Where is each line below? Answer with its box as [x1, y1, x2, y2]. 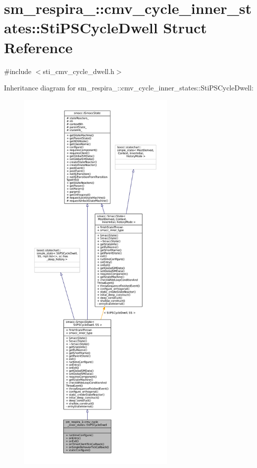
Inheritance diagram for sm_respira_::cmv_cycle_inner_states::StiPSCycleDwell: [4, 82, 254, 93]
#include [4, 66, 32, 76]
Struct [163, 17, 207, 38]
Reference [4, 37, 73, 57]
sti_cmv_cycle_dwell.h [43, 66, 114, 76]
